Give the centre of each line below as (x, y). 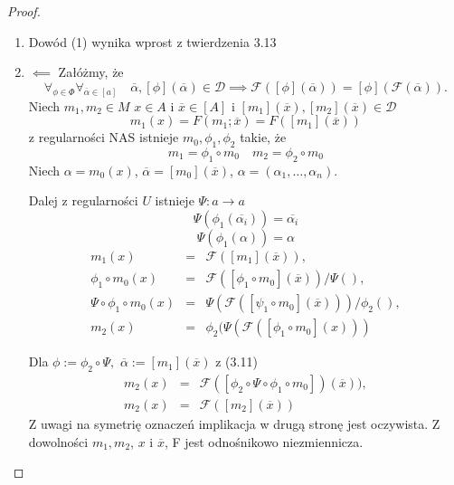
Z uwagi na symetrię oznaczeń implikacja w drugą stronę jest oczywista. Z (234, 423)
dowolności (58, 441)
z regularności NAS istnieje (104, 137)
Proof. (24, 11)
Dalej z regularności (83, 200)
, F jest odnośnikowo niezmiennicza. (264, 441)
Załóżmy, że (91, 72)
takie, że (263, 137)
